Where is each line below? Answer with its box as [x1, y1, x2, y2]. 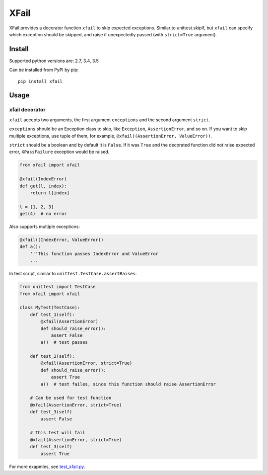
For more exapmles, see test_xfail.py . [9, 464, 85, 470]
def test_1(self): [30, 312, 75, 317]
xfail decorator [9, 106, 46, 113]
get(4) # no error [19, 211, 67, 217]
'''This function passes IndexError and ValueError [30, 251, 159, 256]
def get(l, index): [19, 183, 67, 189]
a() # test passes [40, 339, 88, 345]
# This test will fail [30, 430, 85, 436]
